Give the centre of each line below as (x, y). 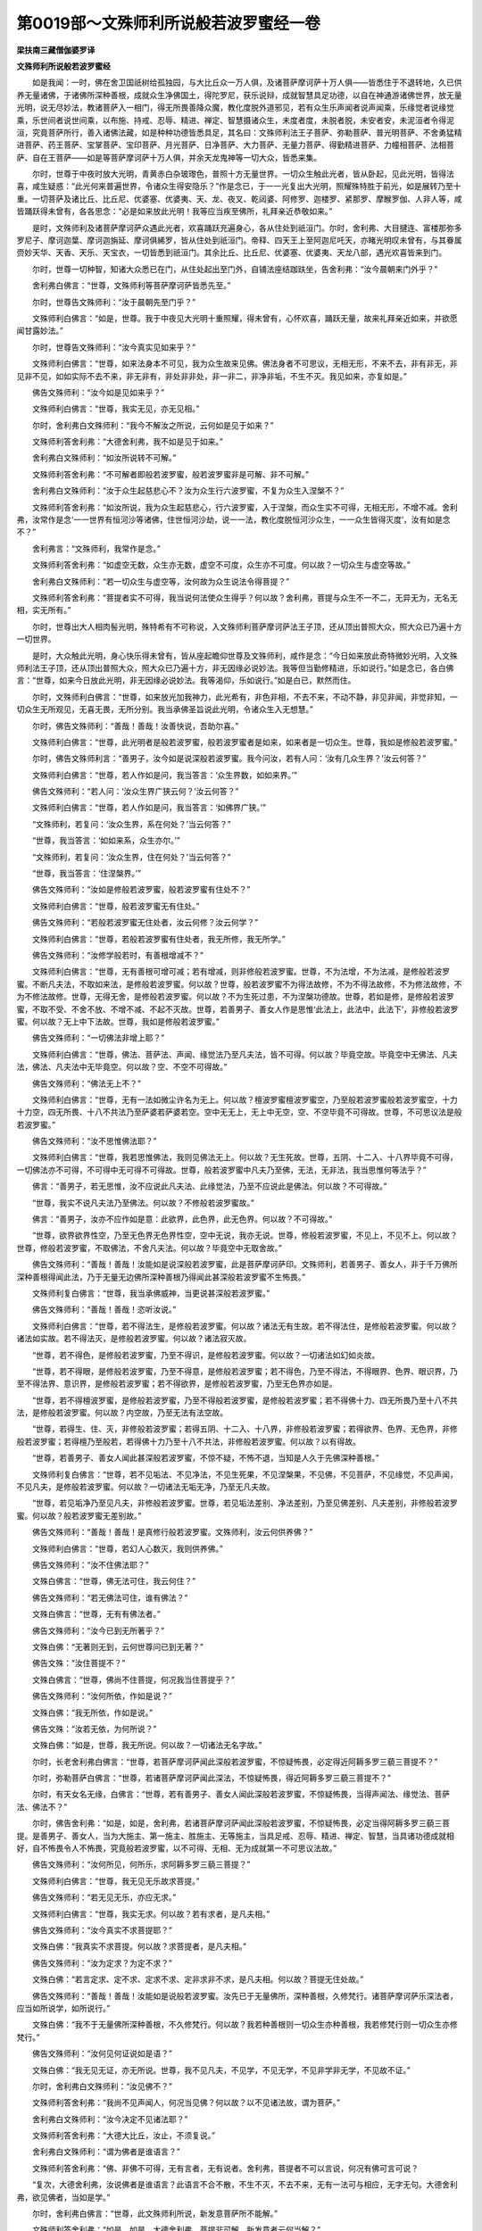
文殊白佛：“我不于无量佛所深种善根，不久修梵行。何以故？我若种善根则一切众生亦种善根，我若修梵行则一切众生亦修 (245, 2025)
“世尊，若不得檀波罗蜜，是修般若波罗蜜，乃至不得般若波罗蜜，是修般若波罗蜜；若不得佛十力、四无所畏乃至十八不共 (245, 1400)
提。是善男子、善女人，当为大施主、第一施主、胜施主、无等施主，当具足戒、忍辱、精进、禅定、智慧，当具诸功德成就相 (235, 1836)
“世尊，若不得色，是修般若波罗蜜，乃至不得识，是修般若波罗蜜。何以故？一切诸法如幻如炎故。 (206, 1355)
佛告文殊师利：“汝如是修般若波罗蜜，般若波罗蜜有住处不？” (141, 890)
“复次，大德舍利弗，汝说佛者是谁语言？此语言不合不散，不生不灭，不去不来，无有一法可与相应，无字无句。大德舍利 (245, 2185)
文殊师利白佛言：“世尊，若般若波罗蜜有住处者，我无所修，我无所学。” (158, 939)
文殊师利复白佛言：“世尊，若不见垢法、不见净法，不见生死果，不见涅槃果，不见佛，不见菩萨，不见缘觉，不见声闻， (245, 1474)
